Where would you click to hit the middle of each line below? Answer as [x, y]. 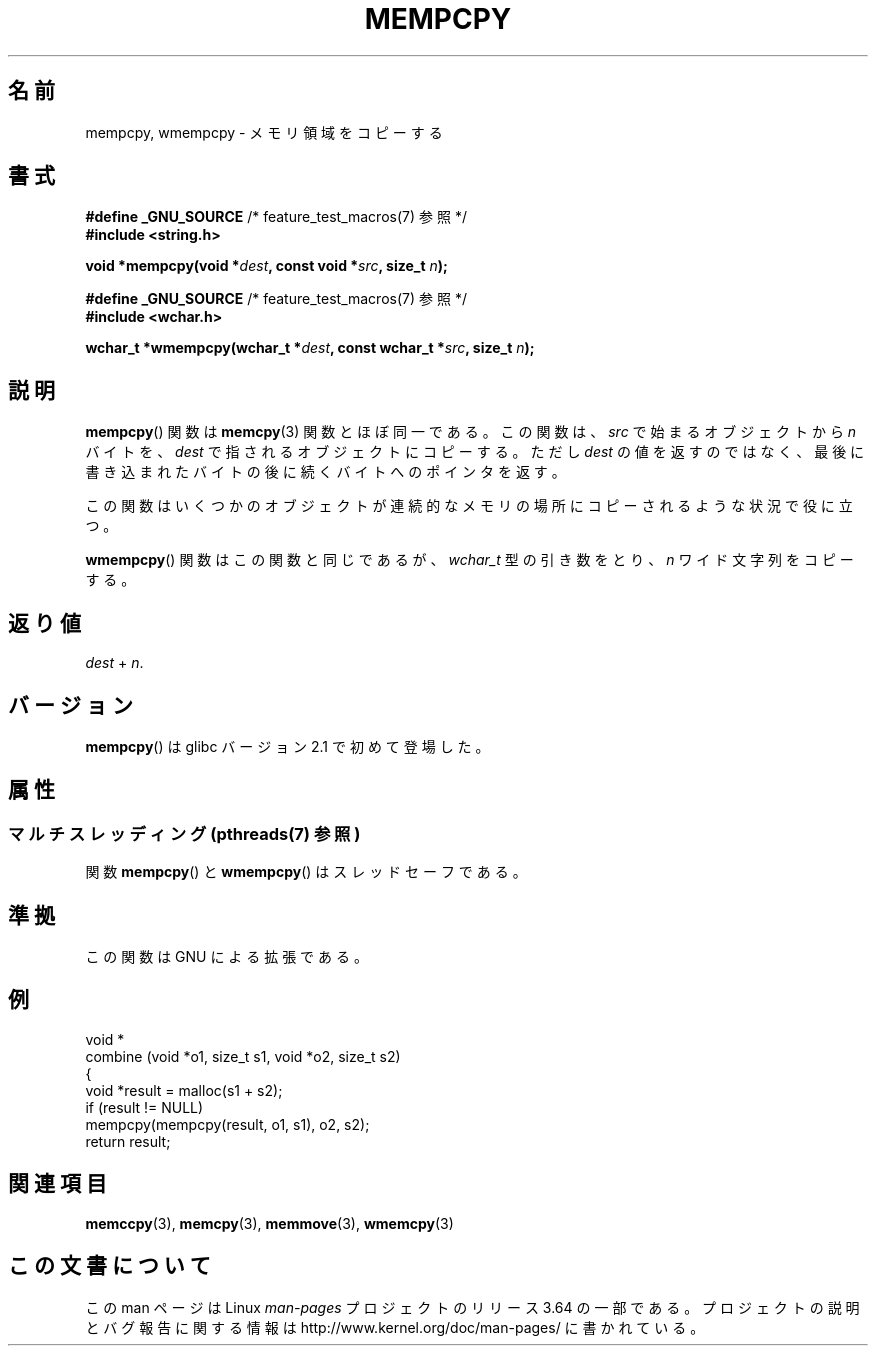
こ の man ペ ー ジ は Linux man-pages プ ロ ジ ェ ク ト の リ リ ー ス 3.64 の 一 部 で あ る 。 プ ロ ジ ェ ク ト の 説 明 [472, 1307]
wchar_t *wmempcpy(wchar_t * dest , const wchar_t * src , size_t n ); [310, 348]
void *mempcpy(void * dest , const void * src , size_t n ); [266, 266]
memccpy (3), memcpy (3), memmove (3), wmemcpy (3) [269, 1223]
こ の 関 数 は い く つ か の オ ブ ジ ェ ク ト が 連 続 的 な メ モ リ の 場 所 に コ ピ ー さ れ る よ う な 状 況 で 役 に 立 [469, 506]
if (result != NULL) [144, 1107]
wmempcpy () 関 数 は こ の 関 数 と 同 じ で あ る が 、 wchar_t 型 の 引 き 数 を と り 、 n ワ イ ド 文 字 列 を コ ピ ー [469, 560]
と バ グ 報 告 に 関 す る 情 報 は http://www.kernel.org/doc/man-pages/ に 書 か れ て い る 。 [395, 1327]
